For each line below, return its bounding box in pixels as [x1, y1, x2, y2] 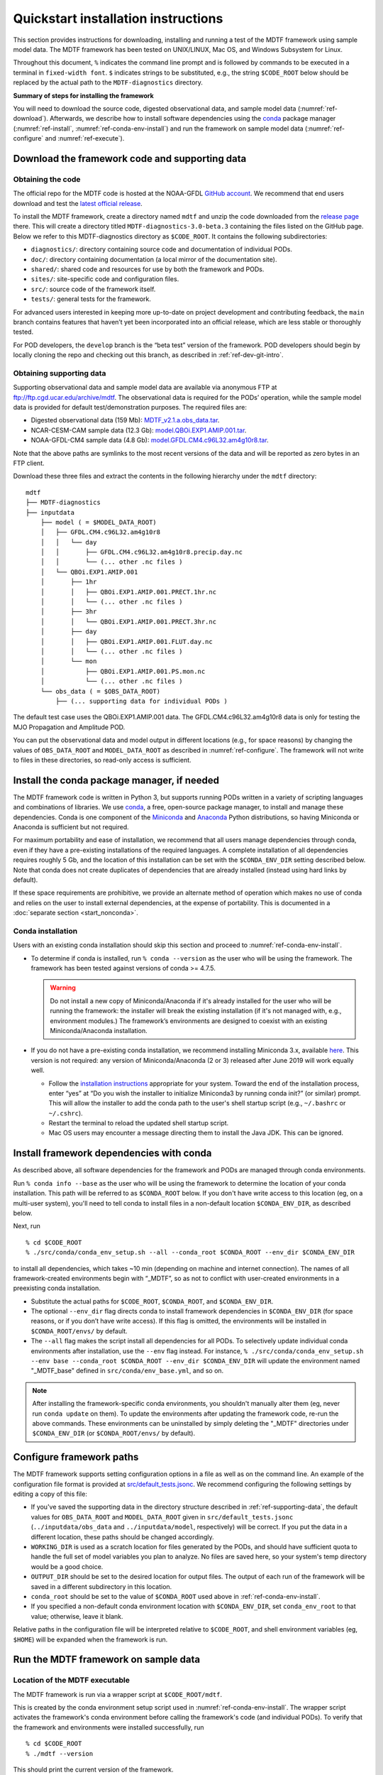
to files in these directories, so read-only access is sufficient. [13, 755, 191, 764]
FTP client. [13, 459, 45, 467]
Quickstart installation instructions [13, 11, 223, 26]
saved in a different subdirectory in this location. [30, 1582, 172, 1590]
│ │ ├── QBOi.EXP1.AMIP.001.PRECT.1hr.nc [40, 588, 216, 596]
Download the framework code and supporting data [13, 153, 247, 165]
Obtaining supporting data [13, 368, 106, 378]
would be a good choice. [30, 1562, 104, 1571]
